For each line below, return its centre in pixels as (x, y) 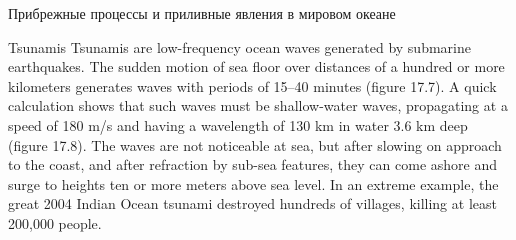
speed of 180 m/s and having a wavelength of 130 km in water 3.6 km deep (238, 124)
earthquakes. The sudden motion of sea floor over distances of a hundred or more (256, 66)
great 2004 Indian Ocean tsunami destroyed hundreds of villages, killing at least (252, 203)
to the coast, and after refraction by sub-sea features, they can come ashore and (252, 164)
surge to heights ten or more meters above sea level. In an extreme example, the (253, 183)
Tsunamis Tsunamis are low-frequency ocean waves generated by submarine (239, 46)
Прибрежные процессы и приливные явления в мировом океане (202, 13)
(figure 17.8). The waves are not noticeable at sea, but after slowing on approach (255, 144)
